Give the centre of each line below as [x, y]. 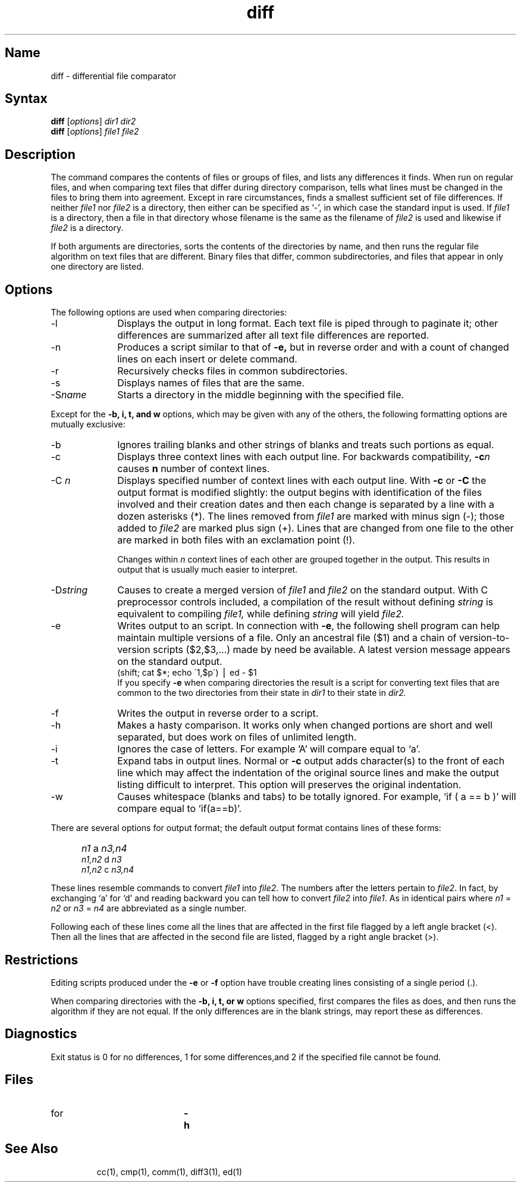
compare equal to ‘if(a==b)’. [180, 809]
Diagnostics [41, 1034]
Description [40, 154]
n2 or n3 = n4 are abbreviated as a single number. [149, 908]
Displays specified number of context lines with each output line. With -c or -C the [302, 481]
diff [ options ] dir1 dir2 [93, 121]
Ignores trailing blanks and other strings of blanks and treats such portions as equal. [306, 445]
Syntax [26, 99]
